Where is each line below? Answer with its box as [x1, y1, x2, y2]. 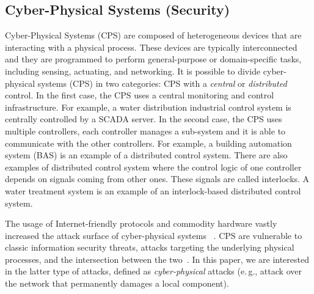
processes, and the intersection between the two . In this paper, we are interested [5, 252, 309, 265]
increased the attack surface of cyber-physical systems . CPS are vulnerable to [5, 229, 302, 241]
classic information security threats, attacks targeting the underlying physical [5, 241, 294, 254]
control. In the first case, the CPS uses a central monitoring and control [5, 89, 274, 101]
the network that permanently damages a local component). [5, 277, 229, 290]
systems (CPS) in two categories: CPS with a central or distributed [37, 76, 287, 89]
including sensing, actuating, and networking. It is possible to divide [5, 64, 261, 77]
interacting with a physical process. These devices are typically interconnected [5, 40, 298, 53]
